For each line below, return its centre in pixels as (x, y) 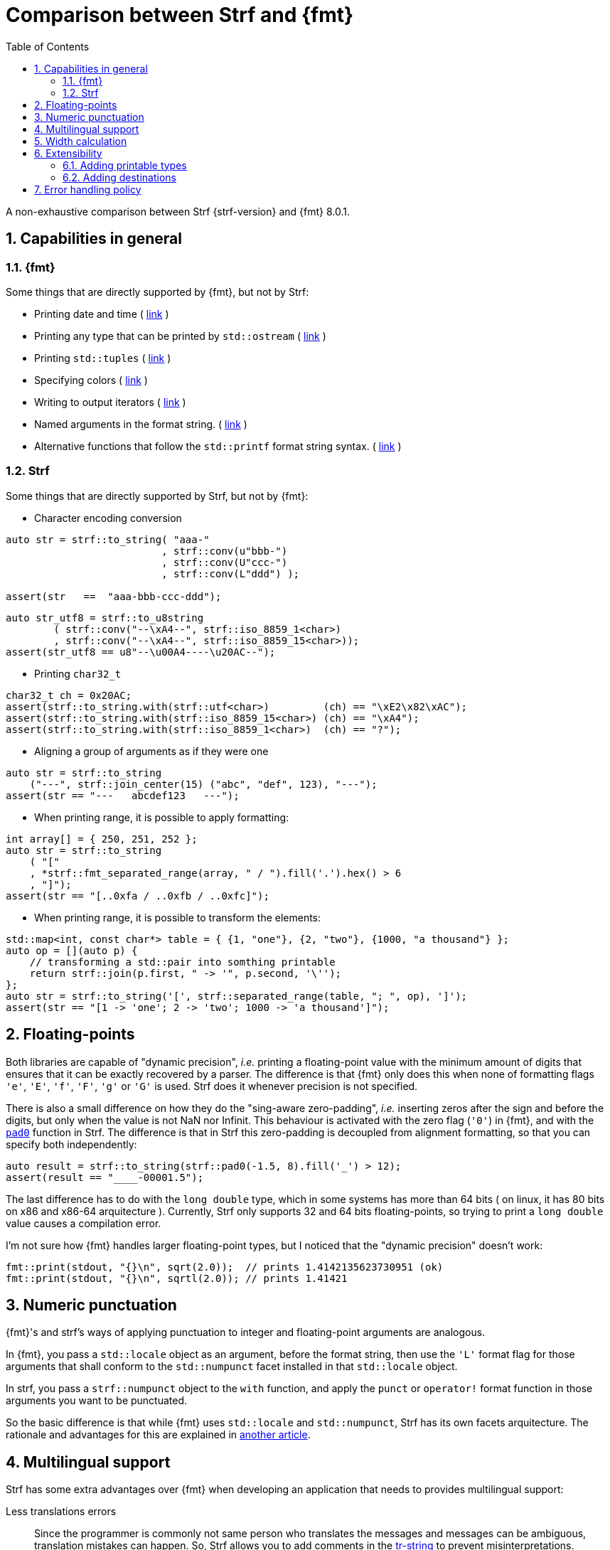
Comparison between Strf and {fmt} (180, 15)
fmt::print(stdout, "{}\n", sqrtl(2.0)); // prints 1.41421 (177, 1278)
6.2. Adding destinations (119, 177)
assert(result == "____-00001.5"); (105, 1177)
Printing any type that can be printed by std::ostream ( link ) (180, 336)
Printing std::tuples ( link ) (103, 358)
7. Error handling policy (88, 189)
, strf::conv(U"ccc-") (225, 562)
